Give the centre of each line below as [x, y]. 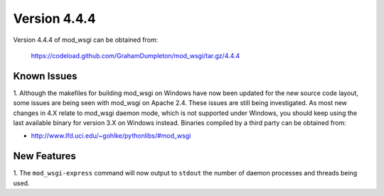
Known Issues [45, 76]
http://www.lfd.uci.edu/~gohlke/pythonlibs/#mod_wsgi [111, 136]
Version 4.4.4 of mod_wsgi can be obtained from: [86, 40]
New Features [44, 156]
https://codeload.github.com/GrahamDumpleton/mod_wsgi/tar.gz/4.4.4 [135, 55]
